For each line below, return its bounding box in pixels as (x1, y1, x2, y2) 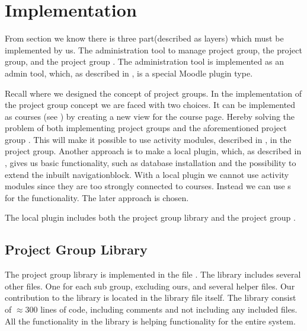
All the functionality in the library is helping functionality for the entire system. (5, 314, 296, 327)
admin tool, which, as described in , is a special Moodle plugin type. (5, 66, 253, 79)
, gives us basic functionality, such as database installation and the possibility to (5, 157, 296, 169)
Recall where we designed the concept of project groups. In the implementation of (5, 87, 302, 99)
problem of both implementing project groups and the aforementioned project (5, 122, 287, 134)
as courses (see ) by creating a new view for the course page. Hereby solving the (5, 110, 295, 122)
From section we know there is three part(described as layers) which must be (5, 32, 284, 44)
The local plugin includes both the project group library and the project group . (5, 211, 296, 224)
